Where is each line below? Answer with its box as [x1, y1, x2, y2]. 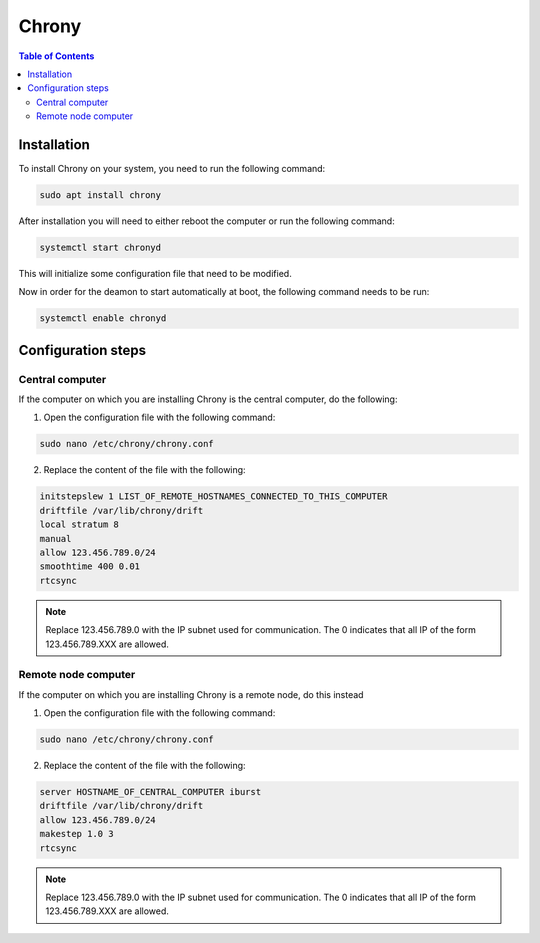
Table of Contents [18, 50, 95, 62]
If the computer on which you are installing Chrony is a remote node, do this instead [18, 688, 364, 700]
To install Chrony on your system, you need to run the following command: [18, 163, 326, 175]
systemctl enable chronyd [39, 313, 167, 324]
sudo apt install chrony [39, 190, 162, 200]
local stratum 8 [39, 519, 120, 530]
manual [39, 533, 72, 544]
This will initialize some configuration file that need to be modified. [18, 267, 292, 279]
